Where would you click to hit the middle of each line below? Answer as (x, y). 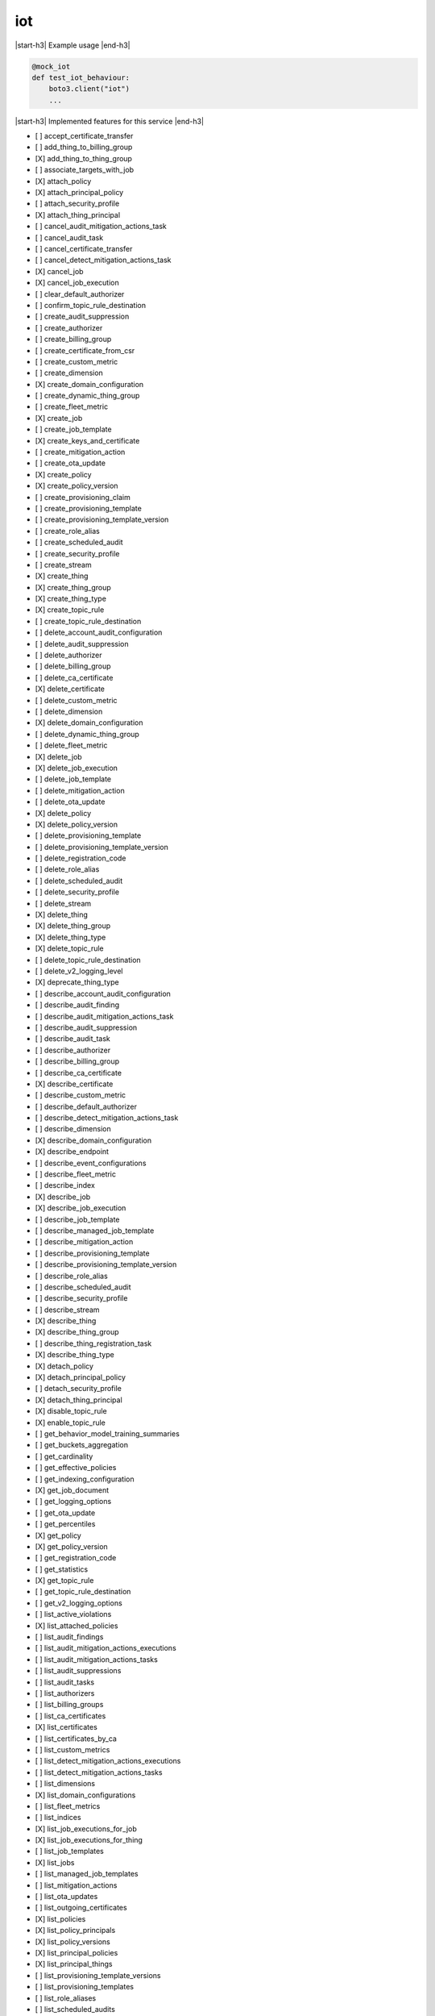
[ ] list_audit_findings (69, 1637)
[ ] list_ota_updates (66, 1897)
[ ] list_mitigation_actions (76, 1885)
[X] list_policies (60, 1918)
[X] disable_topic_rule (71, 1411)
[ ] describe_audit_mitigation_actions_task (104, 1016)
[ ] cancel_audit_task (69, 237)
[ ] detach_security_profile (79, 1389)
